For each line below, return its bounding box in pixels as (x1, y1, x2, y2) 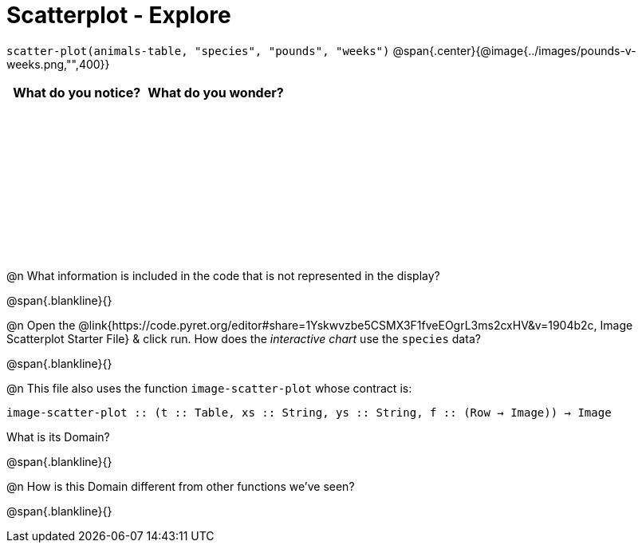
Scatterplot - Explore (6, 2, 231, 29)
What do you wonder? (148, 84, 284, 101)
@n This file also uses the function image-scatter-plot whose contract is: (6, 381, 412, 395)
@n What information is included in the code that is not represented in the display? (6, 268, 440, 282)
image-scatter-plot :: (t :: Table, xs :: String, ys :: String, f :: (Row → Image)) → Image (6, 405, 612, 419)
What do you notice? (13, 84, 141, 101)
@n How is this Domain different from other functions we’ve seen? (6, 479, 355, 493)
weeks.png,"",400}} (6, 57, 110, 71)
